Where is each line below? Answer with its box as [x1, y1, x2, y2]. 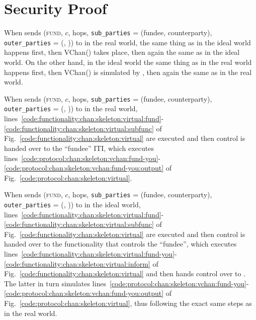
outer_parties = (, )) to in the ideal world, [4, 199, 141, 209]
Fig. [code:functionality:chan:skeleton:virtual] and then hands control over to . [4, 268, 246, 279]
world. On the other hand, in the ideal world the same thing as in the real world [4, 57, 252, 67]
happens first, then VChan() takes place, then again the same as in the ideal [4, 47, 240, 57]
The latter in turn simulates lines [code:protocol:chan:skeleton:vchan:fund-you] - [4, 278, 249, 288]
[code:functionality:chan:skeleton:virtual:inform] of [4, 258, 158, 269]
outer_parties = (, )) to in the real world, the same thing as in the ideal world [4, 37, 251, 47]
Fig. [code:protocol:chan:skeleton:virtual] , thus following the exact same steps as [4, 297, 252, 308]
